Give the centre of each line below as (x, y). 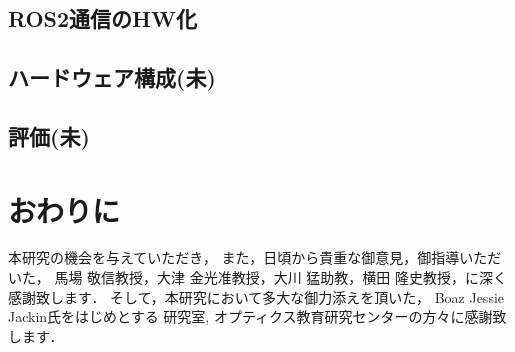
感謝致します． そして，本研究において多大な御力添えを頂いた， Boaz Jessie (256, 296)
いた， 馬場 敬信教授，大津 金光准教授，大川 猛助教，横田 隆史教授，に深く (258, 277)
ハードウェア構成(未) (112, 77)
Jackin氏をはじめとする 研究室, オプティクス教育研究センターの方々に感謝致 (257, 316)
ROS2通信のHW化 (102, 18)
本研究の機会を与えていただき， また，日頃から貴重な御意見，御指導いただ (255, 257)
